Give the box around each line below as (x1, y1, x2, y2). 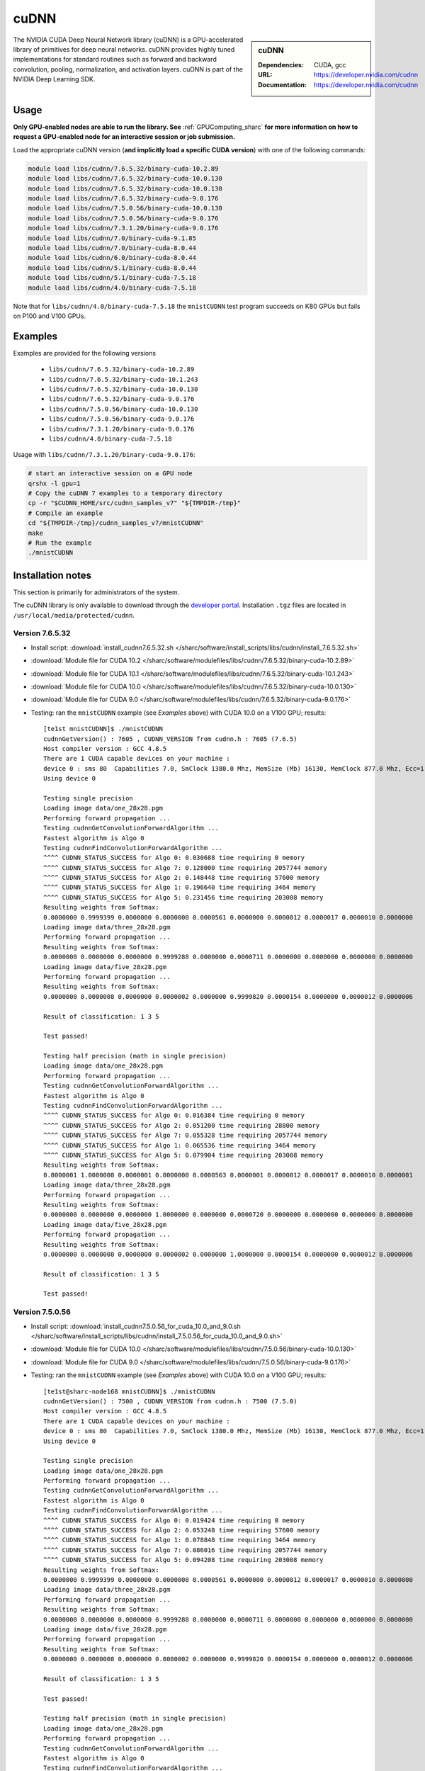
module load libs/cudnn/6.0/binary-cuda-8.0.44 (28, 254, 196, 262)
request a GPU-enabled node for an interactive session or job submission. (13, 132, 236, 141)
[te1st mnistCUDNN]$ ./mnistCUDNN (43, 725, 163, 733)
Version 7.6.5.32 (13, 628, 71, 638)
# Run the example (28, 539, 92, 547)
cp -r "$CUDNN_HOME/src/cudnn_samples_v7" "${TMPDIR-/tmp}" (28, 499, 242, 507)
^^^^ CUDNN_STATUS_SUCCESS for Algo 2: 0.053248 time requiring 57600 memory (43, 1527, 320, 1534)
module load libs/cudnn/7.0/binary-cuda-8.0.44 (28, 244, 196, 251)
